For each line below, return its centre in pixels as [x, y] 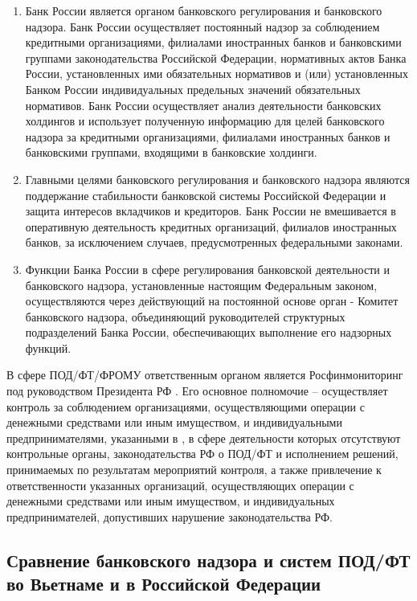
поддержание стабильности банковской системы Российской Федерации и [206, 195]
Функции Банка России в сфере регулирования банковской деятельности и [207, 269]
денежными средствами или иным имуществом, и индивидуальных [171, 501]
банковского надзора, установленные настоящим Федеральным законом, [201, 285]
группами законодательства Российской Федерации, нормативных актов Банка [216, 57]
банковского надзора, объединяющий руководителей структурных [185, 316]
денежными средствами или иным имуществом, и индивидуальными [174, 422]
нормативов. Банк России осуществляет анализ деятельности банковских [203, 105]
